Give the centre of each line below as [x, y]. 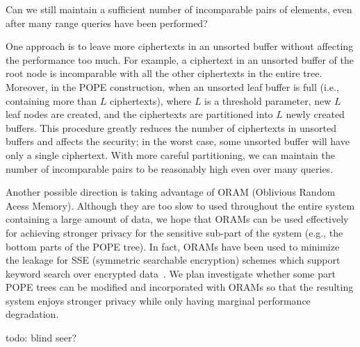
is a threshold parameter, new [268, 100]
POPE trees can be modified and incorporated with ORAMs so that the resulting [180, 287]
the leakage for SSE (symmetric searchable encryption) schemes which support [173, 260]
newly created [315, 114]
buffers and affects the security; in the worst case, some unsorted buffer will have [178, 141]
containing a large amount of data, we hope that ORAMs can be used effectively [177, 219]
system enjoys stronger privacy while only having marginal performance [158, 300]
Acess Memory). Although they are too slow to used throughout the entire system [180, 205]
